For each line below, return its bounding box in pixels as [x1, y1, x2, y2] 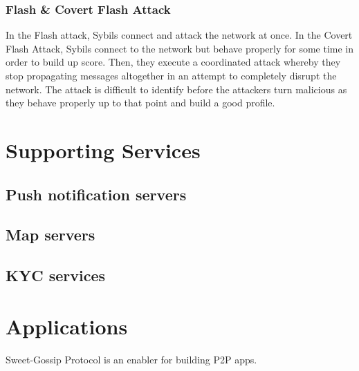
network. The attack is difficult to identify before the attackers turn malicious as [6, 82, 347, 96]
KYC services [6, 265, 105, 286]
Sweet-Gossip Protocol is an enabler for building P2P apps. [6, 352, 257, 366]
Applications [6, 312, 128, 340]
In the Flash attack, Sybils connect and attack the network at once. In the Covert [6, 28, 353, 42]
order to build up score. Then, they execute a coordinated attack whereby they [6, 55, 341, 69]
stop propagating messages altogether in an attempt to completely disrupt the [6, 68, 337, 82]
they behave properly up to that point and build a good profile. [6, 95, 275, 110]
